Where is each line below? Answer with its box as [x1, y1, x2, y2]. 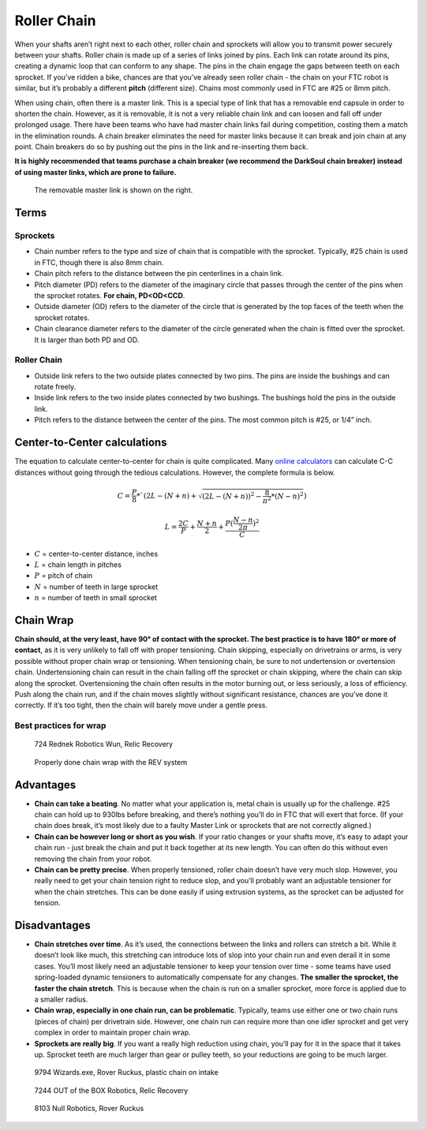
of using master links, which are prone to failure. [14, 167, 177, 177]
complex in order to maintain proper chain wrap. [34, 1027, 191, 1037]
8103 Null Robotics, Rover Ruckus [34, 1104, 144, 1113]
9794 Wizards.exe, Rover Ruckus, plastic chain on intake [34, 1068, 219, 1077]
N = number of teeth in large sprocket [34, 582, 159, 591]
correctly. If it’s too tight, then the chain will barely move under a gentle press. [14, 700, 268, 710]
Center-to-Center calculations [14, 436, 167, 449]
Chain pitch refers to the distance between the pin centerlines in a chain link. [34, 269, 284, 278]
